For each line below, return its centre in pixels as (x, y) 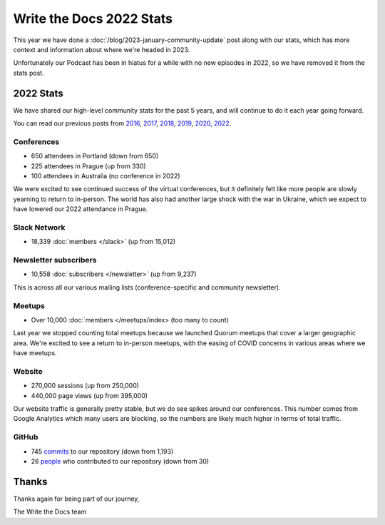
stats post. (29, 73)
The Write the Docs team (50, 512)
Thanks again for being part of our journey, (76, 499)
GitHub (26, 437)
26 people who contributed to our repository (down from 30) (120, 461)
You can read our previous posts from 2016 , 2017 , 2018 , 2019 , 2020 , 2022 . (122, 123)
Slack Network (39, 227)
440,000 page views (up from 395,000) (89, 395)
